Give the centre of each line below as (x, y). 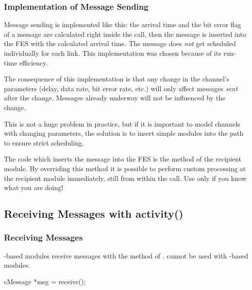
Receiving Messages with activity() (94, 214)
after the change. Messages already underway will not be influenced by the (115, 98)
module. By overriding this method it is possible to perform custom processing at (125, 168)
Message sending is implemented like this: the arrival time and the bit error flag (123, 24)
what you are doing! (34, 187)
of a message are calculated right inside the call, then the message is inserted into (125, 34)
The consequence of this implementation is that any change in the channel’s (117, 79)
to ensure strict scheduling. (44, 142)
